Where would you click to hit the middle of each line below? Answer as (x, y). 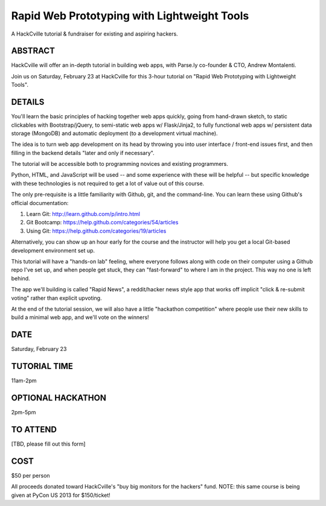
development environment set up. (53, 250)
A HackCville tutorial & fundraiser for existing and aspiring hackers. (94, 34)
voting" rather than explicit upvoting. (56, 298)
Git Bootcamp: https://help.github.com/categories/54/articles (102, 223)
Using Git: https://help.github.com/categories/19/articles (96, 231)
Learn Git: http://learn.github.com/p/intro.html (83, 214)
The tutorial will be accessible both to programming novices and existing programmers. (120, 164)
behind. (21, 278)
